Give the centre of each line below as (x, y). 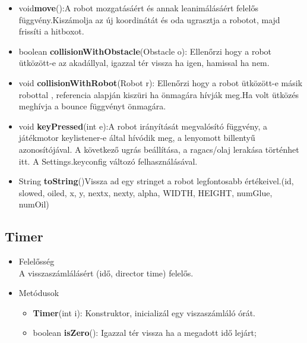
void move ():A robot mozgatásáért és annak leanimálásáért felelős (139, 8)
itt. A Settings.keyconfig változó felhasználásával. (108, 161)
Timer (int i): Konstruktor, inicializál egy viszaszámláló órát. (144, 312)
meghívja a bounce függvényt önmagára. (92, 106)
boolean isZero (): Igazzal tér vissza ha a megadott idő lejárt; (145, 333)
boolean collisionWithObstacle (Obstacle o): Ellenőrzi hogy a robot (145, 51)
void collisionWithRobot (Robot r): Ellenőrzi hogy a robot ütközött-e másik (161, 82)
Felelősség (37, 261)
